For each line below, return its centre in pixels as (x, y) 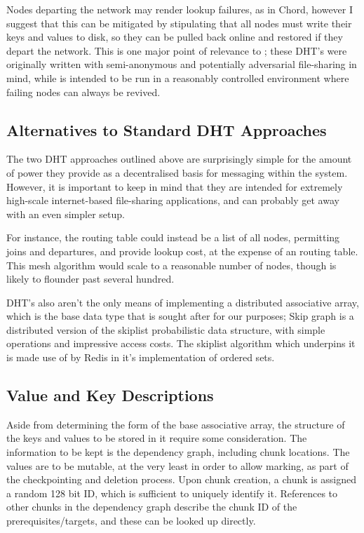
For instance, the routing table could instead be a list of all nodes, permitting (173, 237)
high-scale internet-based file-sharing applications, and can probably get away (173, 200)
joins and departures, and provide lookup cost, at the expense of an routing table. (182, 251)
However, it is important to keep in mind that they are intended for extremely (175, 186)
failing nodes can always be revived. (83, 92)
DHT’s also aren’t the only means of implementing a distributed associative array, (183, 302)
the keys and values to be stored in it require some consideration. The (157, 438)
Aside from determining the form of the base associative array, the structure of (176, 424)
